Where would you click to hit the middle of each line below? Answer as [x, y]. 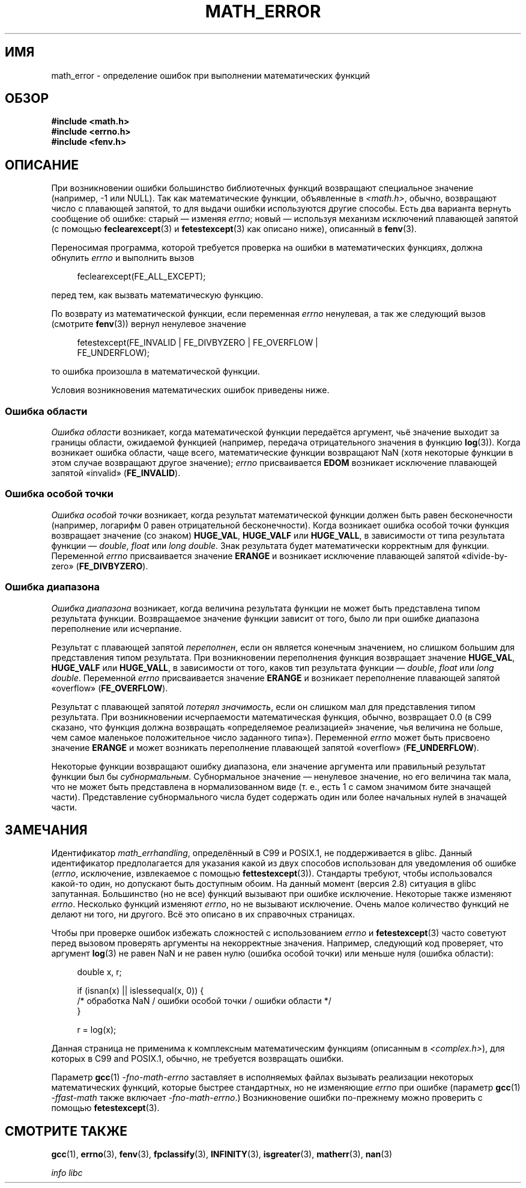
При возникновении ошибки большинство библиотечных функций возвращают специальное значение [262, 188]
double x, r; [99, 972]
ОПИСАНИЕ [42, 165]
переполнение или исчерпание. [116, 628]
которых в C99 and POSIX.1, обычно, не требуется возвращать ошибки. [198, 1059]
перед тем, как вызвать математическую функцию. [157, 295]
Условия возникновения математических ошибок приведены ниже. [190, 390]
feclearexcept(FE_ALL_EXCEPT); [141, 277]
